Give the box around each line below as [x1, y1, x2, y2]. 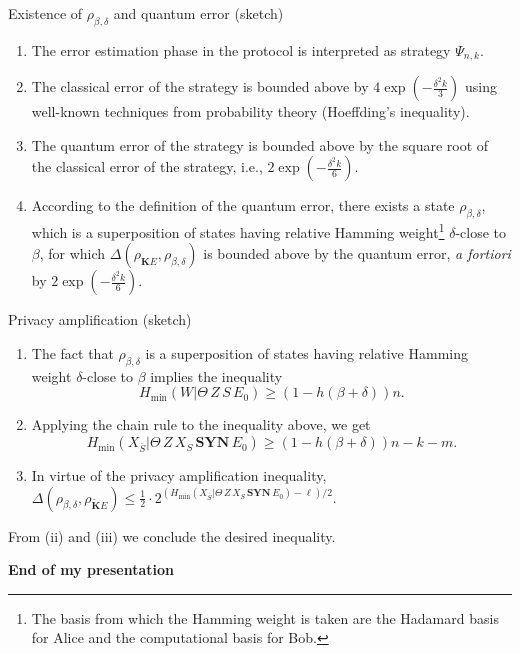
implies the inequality [150, 365, 283, 386]
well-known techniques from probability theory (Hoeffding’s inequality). [31, 101, 470, 122]
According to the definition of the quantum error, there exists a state [31, 195, 455, 216]
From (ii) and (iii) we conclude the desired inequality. [8, 525, 336, 546]
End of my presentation [8, 559, 174, 580]
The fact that [31, 343, 114, 364]
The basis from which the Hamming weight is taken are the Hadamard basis [31, 607, 499, 628]
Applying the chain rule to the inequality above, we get [31, 414, 371, 435]
